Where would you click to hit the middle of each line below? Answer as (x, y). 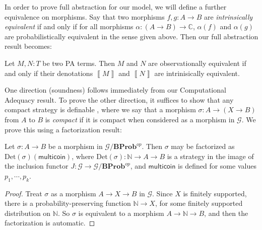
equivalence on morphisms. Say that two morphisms (85, 16)
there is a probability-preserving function (68, 203)
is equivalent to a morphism (121, 213)
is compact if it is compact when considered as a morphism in (140, 119)
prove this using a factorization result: (63, 129)
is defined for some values (217, 166)
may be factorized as (203, 146)
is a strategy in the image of (210, 156)
